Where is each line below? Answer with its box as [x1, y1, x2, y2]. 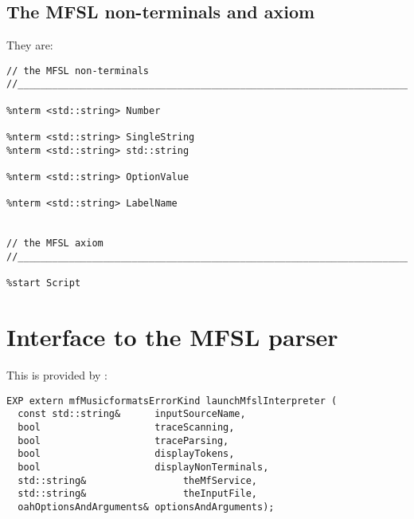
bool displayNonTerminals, [18, 461, 269, 473]
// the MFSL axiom [6, 238, 103, 250]
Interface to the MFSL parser [6, 320, 338, 353]
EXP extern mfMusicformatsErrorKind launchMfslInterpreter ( [6, 395, 338, 407]
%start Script [6, 277, 81, 289]
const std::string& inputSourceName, [18, 408, 246, 420]
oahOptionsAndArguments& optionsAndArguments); [18, 501, 275, 513]
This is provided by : [6, 367, 107, 383]
